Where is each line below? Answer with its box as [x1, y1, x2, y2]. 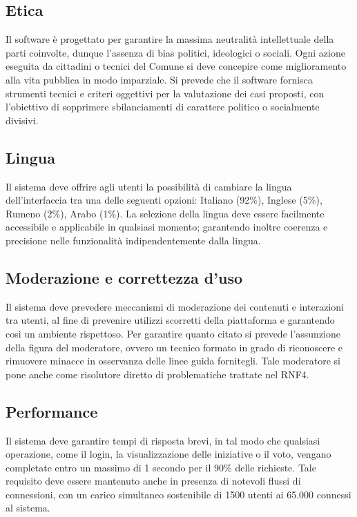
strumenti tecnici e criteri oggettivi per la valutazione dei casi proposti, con [6, 86, 325, 100]
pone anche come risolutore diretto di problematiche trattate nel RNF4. [6, 367, 309, 381]
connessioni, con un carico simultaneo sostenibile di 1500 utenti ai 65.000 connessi [6, 487, 351, 501]
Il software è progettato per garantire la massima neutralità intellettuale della [6, 32, 334, 46]
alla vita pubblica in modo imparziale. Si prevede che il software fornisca [6, 72, 313, 86]
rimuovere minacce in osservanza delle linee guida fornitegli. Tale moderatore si [6, 353, 340, 368]
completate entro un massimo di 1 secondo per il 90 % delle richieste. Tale [6, 460, 316, 474]
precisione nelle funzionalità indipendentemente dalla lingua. [6, 233, 261, 247]
